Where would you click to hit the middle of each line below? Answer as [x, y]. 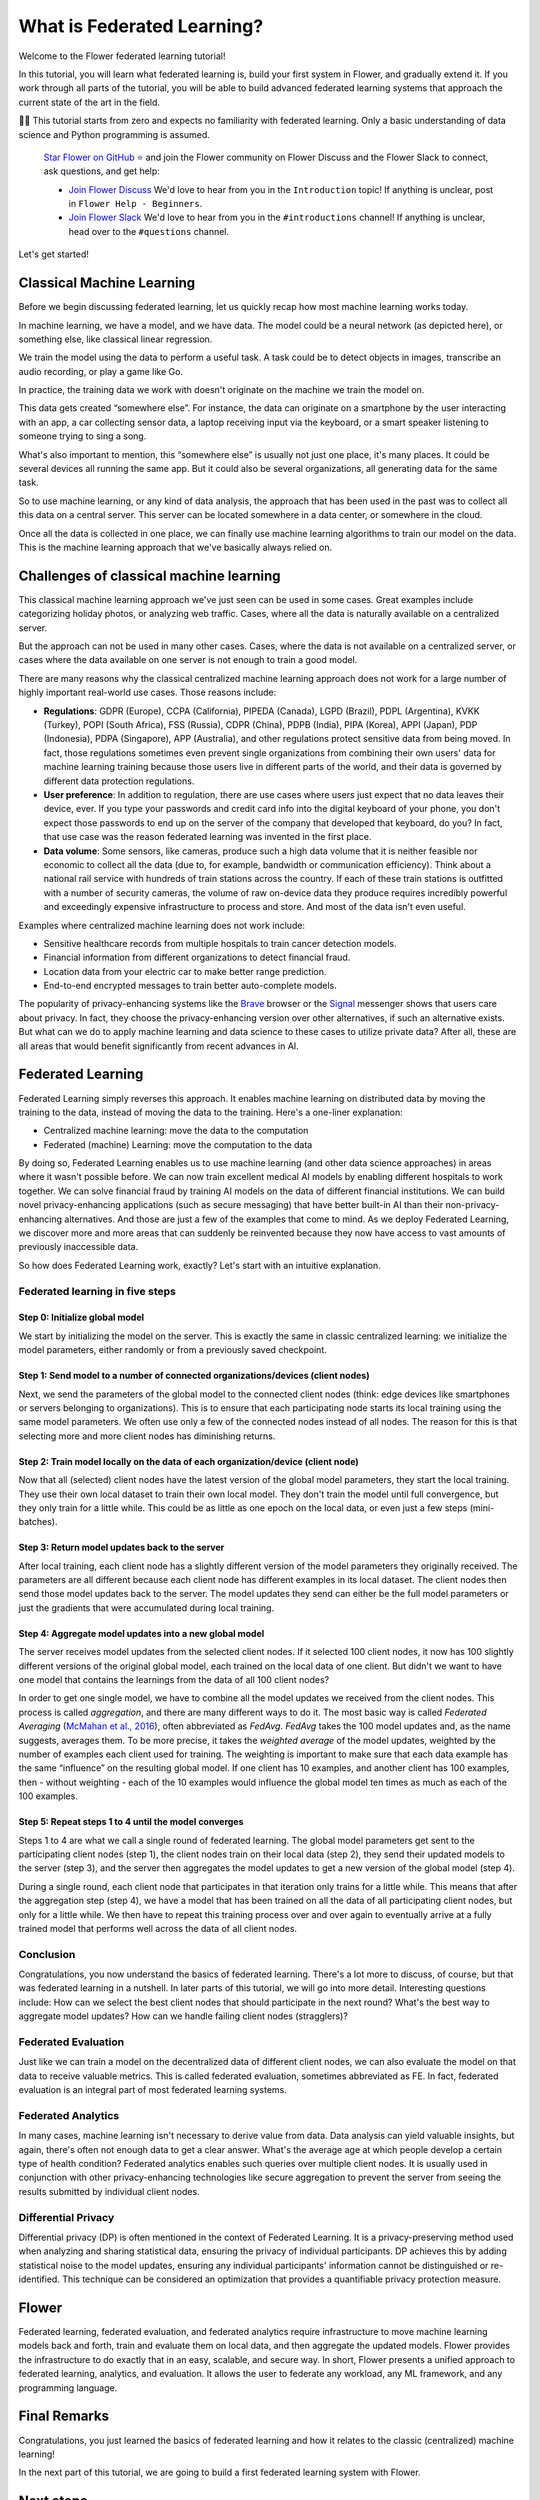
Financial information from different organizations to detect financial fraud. [197, 957]
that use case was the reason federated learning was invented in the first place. [207, 837]
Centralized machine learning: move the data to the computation [176, 1131]
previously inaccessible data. [78, 1247]
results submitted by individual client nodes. [109, 2191]
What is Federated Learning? [141, 26]
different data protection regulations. [119, 781]
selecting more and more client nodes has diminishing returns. [147, 1436]
